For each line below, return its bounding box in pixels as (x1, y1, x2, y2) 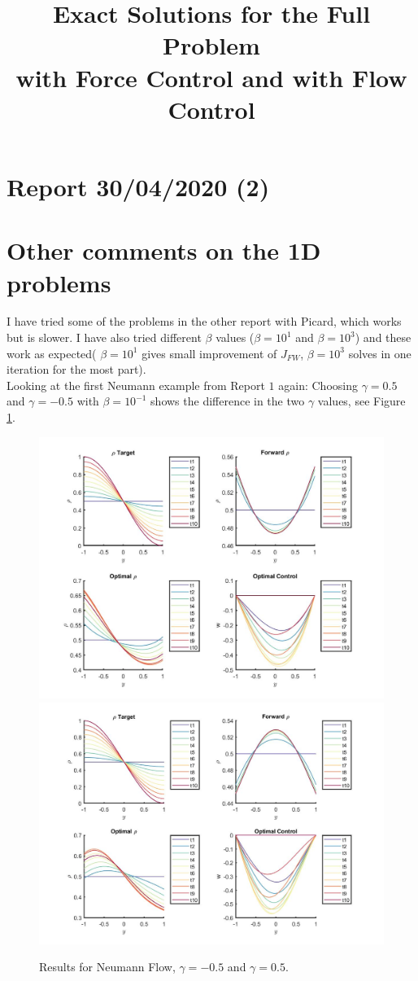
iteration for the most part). (7, 361, 146, 378)
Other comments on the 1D (7, 234, 321, 267)
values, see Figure (317, 392, 406, 409)
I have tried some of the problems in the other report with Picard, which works (7, 313, 402, 330)
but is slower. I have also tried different (7, 329, 202, 346)
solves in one (348, 344, 411, 361)
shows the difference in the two (150, 392, 305, 409)
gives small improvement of (142, 344, 277, 361)
